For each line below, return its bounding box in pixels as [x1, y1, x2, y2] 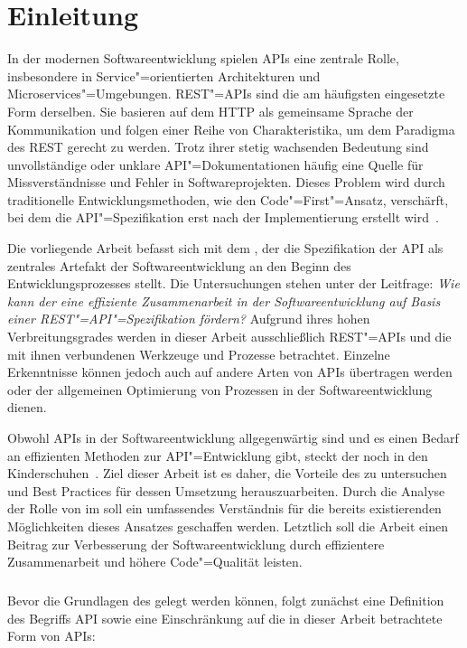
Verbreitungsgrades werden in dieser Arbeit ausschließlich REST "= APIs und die [7, 327, 452, 346]
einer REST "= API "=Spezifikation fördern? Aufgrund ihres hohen [7, 309, 370, 328]
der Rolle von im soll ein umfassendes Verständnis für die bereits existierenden [7, 499, 442, 518]
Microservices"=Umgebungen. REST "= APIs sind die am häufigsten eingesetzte [7, 84, 445, 103]
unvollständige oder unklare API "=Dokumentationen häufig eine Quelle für [7, 155, 424, 174]
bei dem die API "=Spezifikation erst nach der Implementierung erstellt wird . [7, 208, 439, 227]
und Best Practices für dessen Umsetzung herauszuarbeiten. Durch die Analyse [7, 481, 445, 500]
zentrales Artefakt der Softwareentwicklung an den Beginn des [7, 256, 351, 275]
